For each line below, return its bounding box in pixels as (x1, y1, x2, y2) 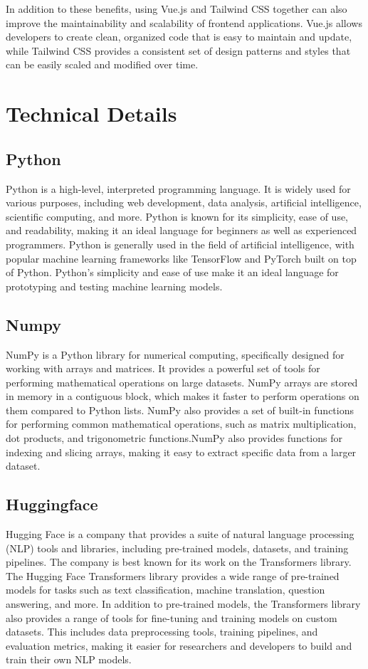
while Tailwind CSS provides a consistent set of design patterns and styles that (6, 43, 351, 58)
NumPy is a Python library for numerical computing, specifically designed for (6, 347, 345, 362)
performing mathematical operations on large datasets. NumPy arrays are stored (6, 374, 358, 389)
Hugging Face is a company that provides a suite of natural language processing (6, 527, 354, 542)
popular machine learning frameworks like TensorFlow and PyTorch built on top (6, 251, 357, 265)
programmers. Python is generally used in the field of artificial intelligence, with (6, 236, 354, 251)
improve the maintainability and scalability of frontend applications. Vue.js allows (6, 15, 362, 30)
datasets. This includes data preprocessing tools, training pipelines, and (6, 624, 318, 639)
